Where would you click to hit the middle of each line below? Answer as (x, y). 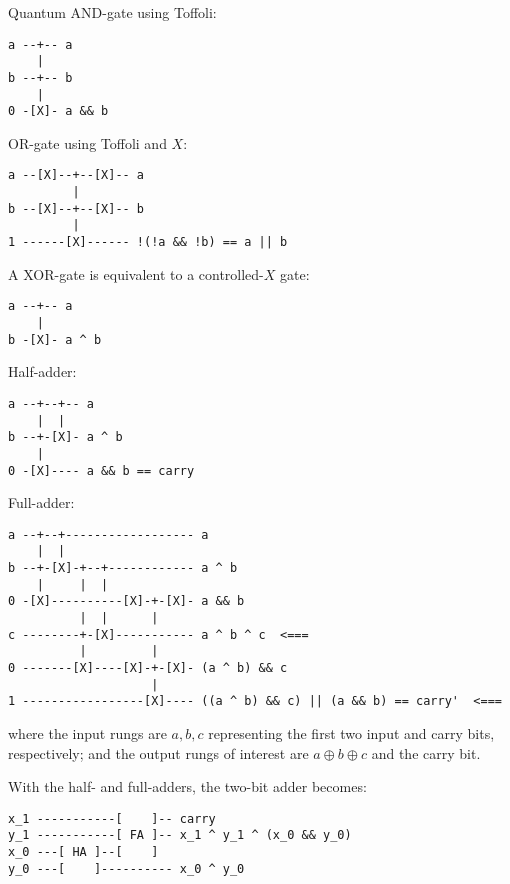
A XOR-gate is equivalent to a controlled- (136, 273)
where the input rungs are (87, 733)
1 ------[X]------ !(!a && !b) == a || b (148, 242)
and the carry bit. (426, 752)
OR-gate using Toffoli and (87, 142)
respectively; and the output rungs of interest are (158, 752)
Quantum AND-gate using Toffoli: (112, 12)
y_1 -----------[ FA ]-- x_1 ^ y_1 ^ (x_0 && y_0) (180, 835)
